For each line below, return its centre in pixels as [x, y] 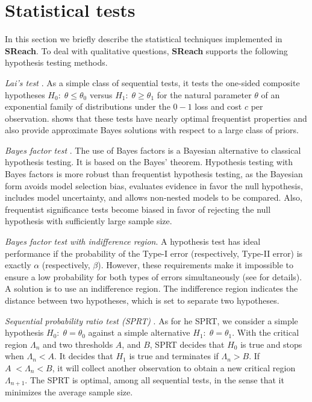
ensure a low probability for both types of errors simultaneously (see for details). [154, 276]
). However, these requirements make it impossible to [195, 265]
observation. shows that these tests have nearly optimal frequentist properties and [156, 118]
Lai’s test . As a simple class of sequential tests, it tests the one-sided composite [152, 82]
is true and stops [271, 344]
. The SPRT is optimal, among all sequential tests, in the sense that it [154, 379]
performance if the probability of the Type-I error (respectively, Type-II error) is [154, 253]
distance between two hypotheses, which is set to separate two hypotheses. [142, 300]
